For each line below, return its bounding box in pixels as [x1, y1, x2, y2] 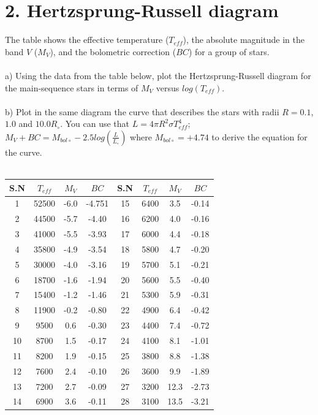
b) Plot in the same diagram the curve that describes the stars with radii [5, 105, 279, 118]
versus [156, 81, 180, 94]
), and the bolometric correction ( [50, 45, 176, 58]
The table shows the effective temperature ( [5, 33, 169, 46]
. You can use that [60, 117, 130, 130]
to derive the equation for [211, 130, 308, 143]
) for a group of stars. [188, 45, 270, 58]
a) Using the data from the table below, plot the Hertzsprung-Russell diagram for [5, 69, 311, 82]
